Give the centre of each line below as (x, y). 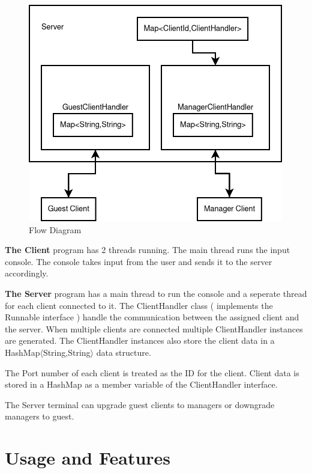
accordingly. (27, 273)
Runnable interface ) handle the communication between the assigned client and (152, 317)
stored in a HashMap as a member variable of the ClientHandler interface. (141, 384)
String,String (67, 352)
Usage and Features (88, 458)
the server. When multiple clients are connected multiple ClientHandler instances (154, 328)
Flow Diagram (55, 229)
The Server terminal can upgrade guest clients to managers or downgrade (140, 404)
